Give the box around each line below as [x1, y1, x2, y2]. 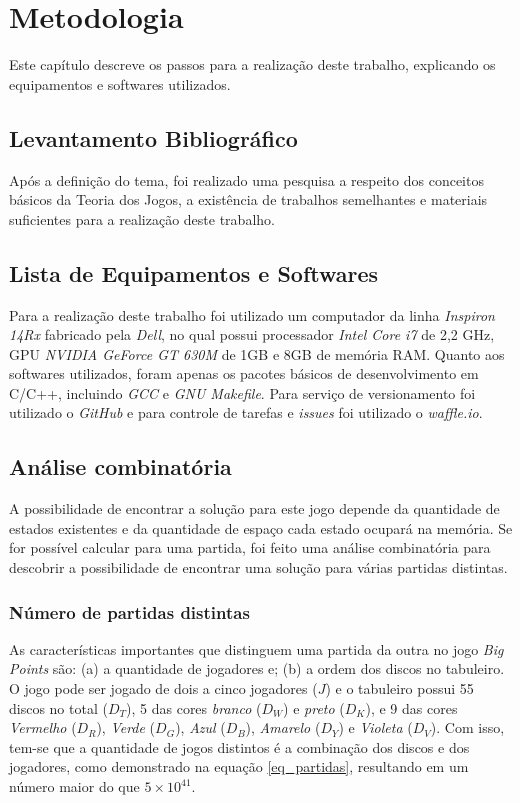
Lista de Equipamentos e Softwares [9, 257, 379, 288]
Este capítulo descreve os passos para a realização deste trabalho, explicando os [9, 54, 496, 75]
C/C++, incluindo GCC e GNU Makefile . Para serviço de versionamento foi [9, 382, 476, 403]
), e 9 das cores [365, 697, 458, 718]
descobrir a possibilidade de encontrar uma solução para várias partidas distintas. [9, 557, 508, 578]
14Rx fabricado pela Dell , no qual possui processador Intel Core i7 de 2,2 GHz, [9, 324, 495, 345]
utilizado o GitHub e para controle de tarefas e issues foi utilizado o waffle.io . [9, 402, 483, 423]
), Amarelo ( [245, 717, 321, 738]
